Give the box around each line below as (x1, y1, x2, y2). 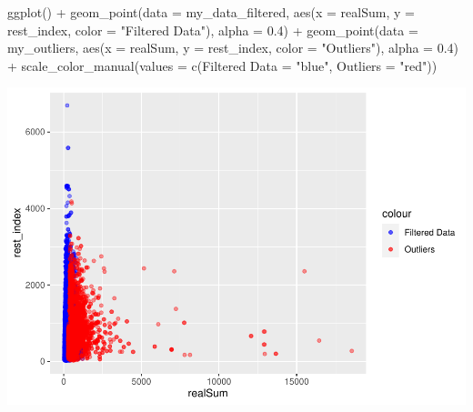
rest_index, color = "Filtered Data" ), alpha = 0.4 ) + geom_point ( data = (7, 20, 418, 39)
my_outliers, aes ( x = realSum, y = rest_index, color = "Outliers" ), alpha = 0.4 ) (7, 38, 459, 57)
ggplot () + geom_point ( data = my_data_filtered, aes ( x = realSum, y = (7, 3, 415, 21)
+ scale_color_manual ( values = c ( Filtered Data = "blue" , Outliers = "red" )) (7, 55, 438, 75)
